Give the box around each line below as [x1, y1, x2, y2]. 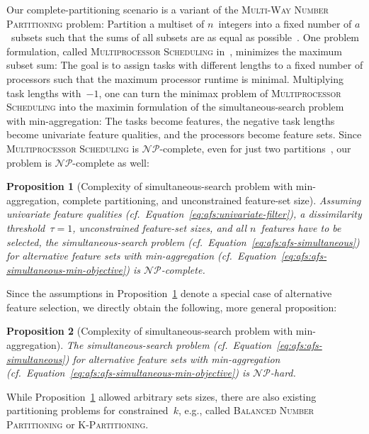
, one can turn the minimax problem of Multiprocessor [98, 85, 341, 100]
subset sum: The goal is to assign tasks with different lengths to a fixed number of [6, 57, 363, 72]
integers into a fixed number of [218, 16, 352, 30]
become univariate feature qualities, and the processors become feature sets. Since [6, 127, 362, 142]
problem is [6, 155, 52, 169]
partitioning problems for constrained [6, 403, 169, 418]
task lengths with [6, 85, 81, 100]
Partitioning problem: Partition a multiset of [6, 16, 205, 30]
